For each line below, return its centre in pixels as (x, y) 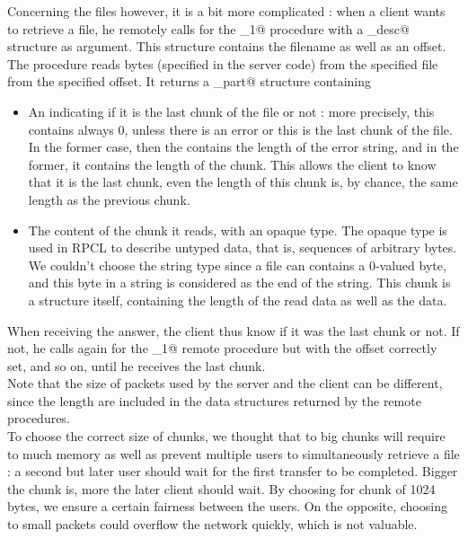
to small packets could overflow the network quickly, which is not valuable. (212, 524)
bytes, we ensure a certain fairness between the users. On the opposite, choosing (227, 506)
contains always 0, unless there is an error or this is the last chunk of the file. (240, 129)
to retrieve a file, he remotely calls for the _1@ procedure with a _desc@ (208, 28)
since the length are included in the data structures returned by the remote (214, 400)
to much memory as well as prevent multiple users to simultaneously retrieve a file (234, 453)
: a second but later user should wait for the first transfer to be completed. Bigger (233, 471)
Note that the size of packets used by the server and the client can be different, (225, 383)
